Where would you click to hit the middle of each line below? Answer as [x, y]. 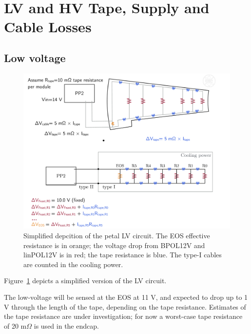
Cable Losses [48, 27]
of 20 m [15, 325]
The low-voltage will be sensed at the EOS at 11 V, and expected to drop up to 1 [126, 297]
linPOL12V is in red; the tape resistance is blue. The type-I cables [123, 255]
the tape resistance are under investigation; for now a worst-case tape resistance [123, 316]
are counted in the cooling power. [73, 264]
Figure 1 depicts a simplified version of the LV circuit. [85, 281]
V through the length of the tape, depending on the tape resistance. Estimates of [125, 306]
